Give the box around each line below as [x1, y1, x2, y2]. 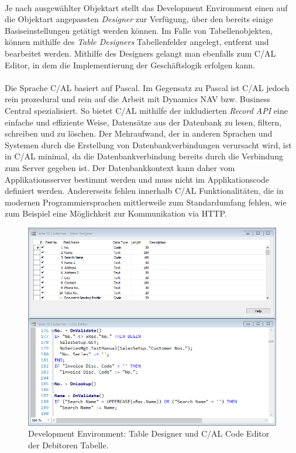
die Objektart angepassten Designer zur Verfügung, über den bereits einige [5, 13, 273, 25]
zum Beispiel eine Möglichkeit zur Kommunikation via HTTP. [5, 207, 227, 219]
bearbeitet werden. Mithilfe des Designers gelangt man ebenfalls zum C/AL [5, 47, 276, 59]
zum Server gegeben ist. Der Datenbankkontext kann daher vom [5, 161, 235, 173]
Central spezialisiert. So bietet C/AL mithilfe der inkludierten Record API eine [5, 104, 288, 116]
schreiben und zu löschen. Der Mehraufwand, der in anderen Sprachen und [5, 127, 273, 140]
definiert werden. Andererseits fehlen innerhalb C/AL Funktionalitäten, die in [5, 184, 284, 197]
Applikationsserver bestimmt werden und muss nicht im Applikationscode [5, 173, 270, 185]
